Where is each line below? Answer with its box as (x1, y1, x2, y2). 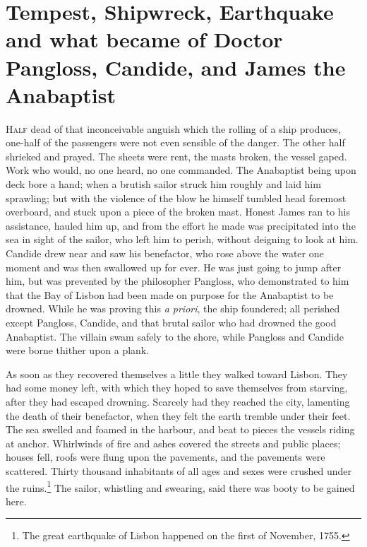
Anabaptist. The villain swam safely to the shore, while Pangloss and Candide (6, 329, 344, 343)
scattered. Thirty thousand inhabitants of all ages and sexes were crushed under (6, 463, 351, 478)
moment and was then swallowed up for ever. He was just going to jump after (6, 259, 342, 274)
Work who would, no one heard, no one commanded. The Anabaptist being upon (6, 163, 356, 177)
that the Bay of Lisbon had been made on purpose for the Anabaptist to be (6, 287, 334, 302)
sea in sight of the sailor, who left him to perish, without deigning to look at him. (6, 232, 359, 247)
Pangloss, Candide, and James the (6, 52, 346, 81)
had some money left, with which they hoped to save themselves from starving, (6, 380, 348, 395)
